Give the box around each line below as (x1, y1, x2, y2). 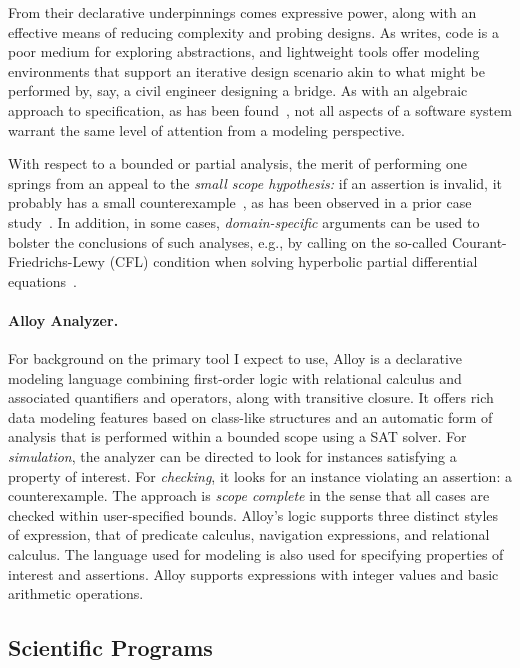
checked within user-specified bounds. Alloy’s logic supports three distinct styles (8, 504, 499, 525)
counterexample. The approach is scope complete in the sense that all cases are (8, 485, 490, 506)
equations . (8, 270, 77, 291)
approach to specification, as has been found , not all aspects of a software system (8, 99, 512, 120)
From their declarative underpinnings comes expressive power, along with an (8, 2, 477, 22)
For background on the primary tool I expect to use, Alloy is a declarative (8, 348, 462, 369)
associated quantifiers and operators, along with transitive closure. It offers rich (8, 387, 494, 408)
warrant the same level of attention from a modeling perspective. (8, 119, 405, 140)
